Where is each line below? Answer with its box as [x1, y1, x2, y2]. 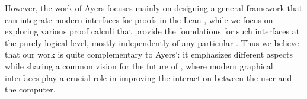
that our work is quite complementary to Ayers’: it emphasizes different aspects [5, 48, 293, 60]
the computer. [5, 83, 56, 95]
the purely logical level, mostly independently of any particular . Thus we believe [5, 36, 299, 49]
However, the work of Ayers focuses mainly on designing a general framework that [5, 2, 303, 14]
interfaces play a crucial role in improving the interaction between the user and [5, 71, 292, 84]
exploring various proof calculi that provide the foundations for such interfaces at [5, 25, 300, 37]
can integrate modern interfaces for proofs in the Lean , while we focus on [5, 13, 273, 25]
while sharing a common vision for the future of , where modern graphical [5, 59, 273, 72]
